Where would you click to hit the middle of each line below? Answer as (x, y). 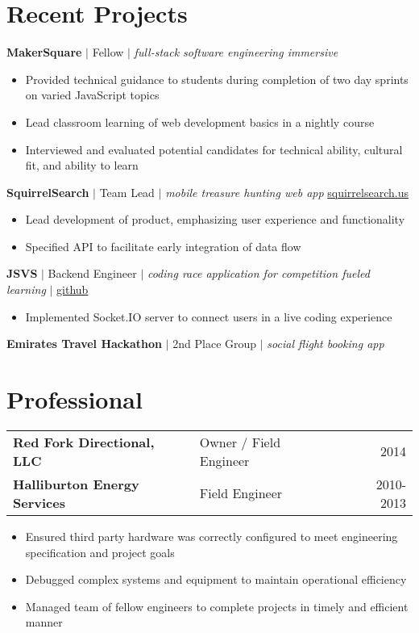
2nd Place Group (215, 344)
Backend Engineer (92, 273)
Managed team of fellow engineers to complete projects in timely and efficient (217, 606)
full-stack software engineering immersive (236, 52)
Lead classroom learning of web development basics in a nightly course (200, 122)
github (73, 289)
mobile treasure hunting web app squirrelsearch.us (287, 192)
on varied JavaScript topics (92, 95)
